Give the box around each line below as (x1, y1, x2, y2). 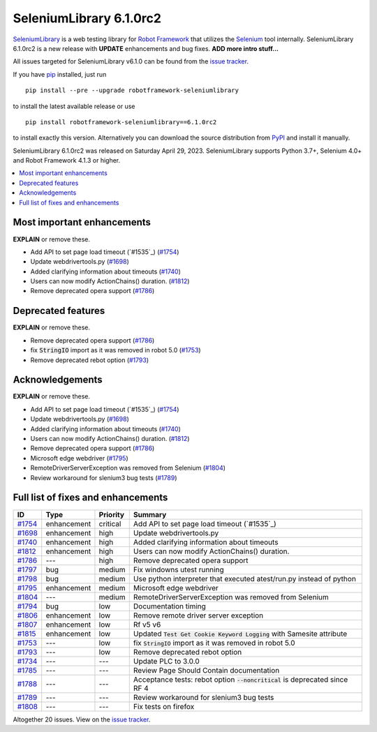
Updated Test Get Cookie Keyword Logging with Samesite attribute (133, 629, 348, 638)
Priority (98, 509, 125, 519)
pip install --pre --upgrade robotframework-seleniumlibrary (25, 87, 239, 94)
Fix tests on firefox (133, 701, 195, 711)
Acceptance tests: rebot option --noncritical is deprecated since (133, 674, 348, 684)
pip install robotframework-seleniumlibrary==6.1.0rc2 (25, 118, 217, 126)
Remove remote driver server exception (133, 611, 264, 620)
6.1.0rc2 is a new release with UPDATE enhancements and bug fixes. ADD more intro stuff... (13, 44, 279, 52)
